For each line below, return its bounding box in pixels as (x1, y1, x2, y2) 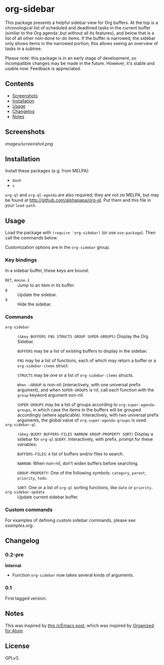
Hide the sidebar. (17, 301, 52, 307)
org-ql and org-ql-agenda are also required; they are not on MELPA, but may (5, 192, 159, 198)
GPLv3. (5, 655, 20, 661)
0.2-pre (5, 551, 24, 558)
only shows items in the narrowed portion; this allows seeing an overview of (5, 40, 158, 46)
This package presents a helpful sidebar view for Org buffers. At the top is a (5, 20, 158, 25)
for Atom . (5, 628, 24, 634)
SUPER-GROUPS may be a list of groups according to (17, 402, 118, 407)
